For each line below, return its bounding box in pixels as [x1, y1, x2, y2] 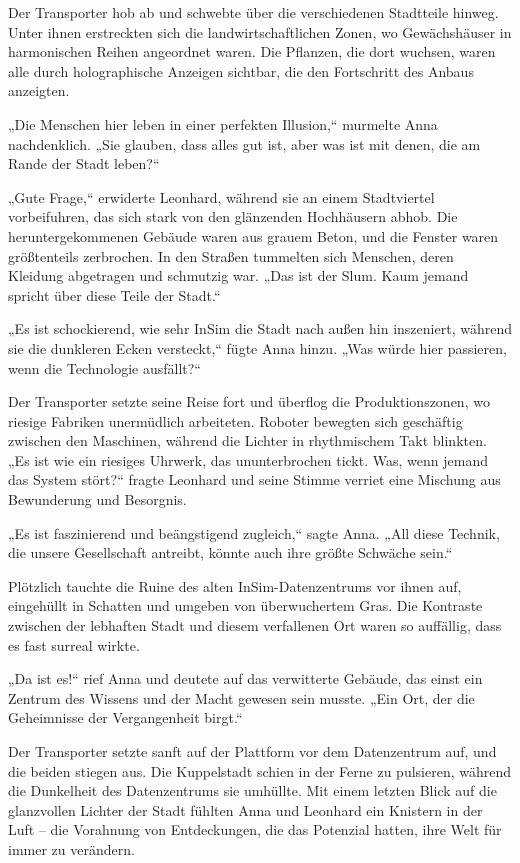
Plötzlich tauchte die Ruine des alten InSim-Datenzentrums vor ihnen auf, [8, 575, 462, 596]
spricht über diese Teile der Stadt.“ [8, 284, 221, 305]
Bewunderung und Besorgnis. [8, 489, 187, 510]
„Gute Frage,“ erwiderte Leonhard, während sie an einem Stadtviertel [8, 186, 435, 207]
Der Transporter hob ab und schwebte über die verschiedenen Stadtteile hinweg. [8, 2, 499, 22]
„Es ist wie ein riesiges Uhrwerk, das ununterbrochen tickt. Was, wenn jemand [8, 449, 488, 470]
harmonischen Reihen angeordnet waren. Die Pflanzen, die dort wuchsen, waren [8, 41, 496, 62]
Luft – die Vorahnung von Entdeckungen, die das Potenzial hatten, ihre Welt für [8, 819, 502, 840]
